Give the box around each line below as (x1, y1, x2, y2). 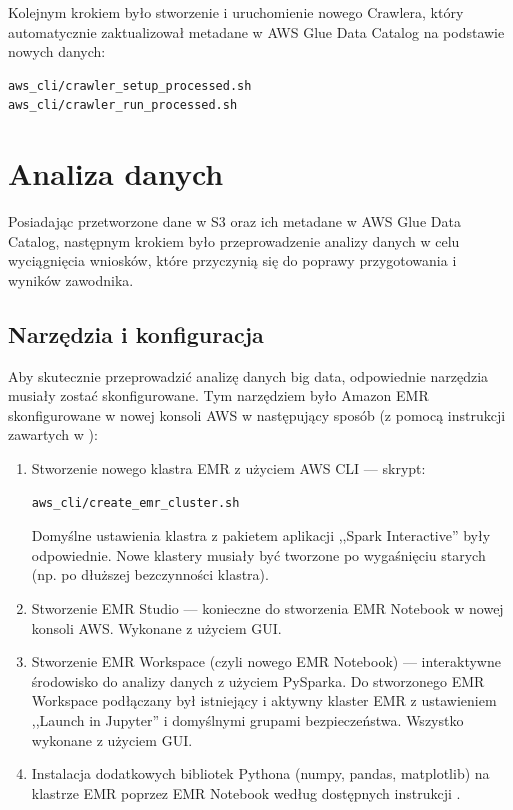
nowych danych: (8, 41, 106, 62)
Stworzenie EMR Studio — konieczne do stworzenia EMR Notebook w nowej (31, 598, 504, 619)
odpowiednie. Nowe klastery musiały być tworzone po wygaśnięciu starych (31, 544, 486, 565)
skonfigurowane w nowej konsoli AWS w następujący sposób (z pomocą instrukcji (8, 404, 506, 425)
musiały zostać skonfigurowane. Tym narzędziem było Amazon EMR (8, 385, 429, 406)
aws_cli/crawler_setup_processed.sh (8, 78, 252, 93)
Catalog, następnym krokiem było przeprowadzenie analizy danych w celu (8, 230, 460, 251)
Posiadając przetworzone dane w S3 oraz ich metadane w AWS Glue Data (8, 211, 461, 232)
